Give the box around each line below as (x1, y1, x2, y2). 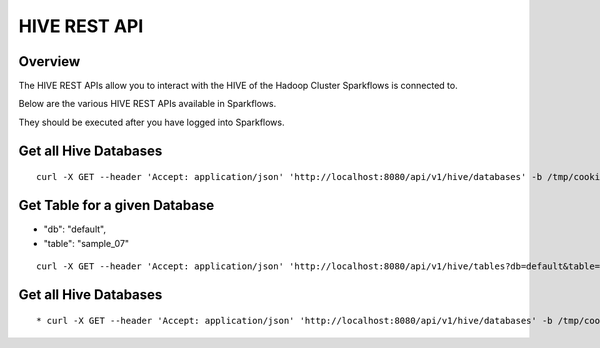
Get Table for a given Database (18, 197, 215, 214)
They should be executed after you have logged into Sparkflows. (18, 116, 285, 128)
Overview (18, 53, 81, 70)
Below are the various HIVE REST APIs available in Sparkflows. (18, 98, 277, 110)
